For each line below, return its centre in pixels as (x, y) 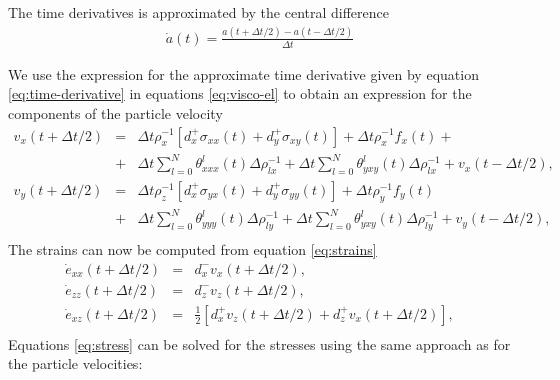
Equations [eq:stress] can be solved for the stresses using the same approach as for (259, 343)
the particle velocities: (75, 363)
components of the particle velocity (115, 112)
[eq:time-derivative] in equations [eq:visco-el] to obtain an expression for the (240, 93)
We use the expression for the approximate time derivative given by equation (243, 73)
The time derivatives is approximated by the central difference (198, 12)
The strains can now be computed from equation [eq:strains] (192, 249)
